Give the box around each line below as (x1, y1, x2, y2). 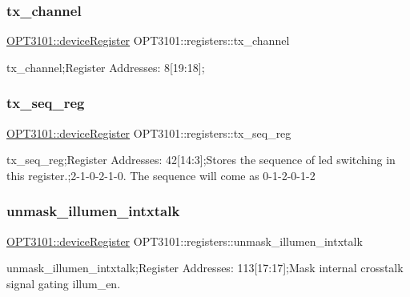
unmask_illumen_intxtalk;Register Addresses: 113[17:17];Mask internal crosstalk (6, 259, 404, 276)
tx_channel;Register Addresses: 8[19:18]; (6, 58, 205, 75)
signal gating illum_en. (6, 275, 121, 291)
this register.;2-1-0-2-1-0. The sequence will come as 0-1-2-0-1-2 (6, 167, 316, 183)
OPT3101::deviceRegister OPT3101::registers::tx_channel (6, 32, 290, 49)
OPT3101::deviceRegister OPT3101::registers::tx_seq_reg (6, 124, 291, 141)
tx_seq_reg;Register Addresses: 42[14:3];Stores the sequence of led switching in (6, 151, 396, 168)
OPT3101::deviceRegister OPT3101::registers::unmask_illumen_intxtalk (6, 232, 363, 249)
